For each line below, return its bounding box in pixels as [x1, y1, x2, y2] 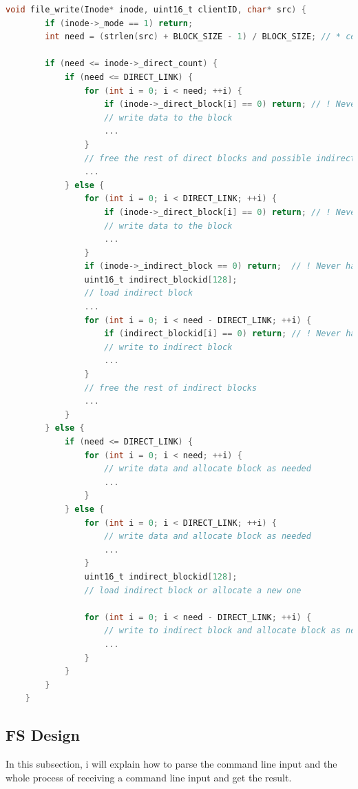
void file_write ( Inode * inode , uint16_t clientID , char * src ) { [6, 5, 306, 14]
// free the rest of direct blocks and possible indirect [84, 153, 356, 163]
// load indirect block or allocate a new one [84, 585, 302, 595]
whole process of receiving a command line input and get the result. [6, 770, 292, 784]
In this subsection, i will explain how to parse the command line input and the [6, 757, 337, 771]
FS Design [6, 724, 80, 746]
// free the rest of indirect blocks [84, 382, 257, 393]
